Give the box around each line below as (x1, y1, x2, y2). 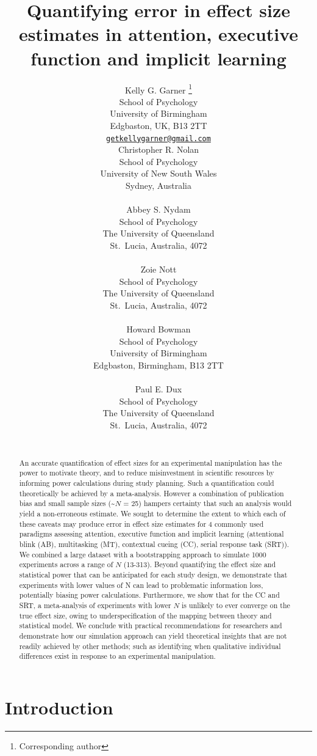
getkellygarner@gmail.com (106, 134, 211, 143)
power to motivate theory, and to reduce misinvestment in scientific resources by (19, 468, 274, 478)
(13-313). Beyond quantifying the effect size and (123, 559, 276, 570)
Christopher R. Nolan (118, 143, 199, 156)
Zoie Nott (140, 263, 177, 276)
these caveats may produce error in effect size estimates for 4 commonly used (19, 518, 264, 529)
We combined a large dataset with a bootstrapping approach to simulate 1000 (19, 549, 266, 559)
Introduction (5, 694, 113, 719)
